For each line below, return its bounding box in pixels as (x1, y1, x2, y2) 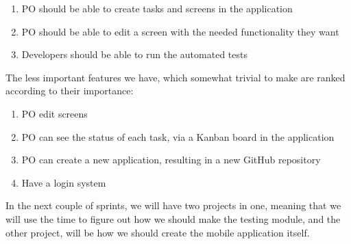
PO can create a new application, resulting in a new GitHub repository (21, 152, 321, 167)
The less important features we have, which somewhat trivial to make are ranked (5, 70, 346, 84)
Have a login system (21, 175, 106, 189)
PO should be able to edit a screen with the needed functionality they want (21, 24, 339, 38)
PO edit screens (21, 106, 88, 120)
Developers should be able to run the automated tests (21, 47, 247, 62)
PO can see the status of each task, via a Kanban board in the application (21, 129, 335, 144)
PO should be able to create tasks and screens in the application (21, 1, 293, 15)
